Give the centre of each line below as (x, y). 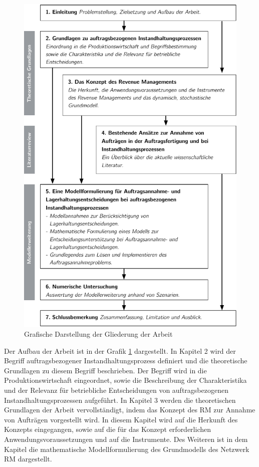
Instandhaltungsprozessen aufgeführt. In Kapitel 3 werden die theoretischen (120, 400)
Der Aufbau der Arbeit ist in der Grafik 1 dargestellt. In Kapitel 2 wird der (120, 351)
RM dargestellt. (28, 459)
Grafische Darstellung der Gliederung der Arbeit (98, 334)
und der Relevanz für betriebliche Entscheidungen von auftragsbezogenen (116, 390)
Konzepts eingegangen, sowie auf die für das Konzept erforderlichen (107, 429)
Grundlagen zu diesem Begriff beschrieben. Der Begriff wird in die (105, 370)
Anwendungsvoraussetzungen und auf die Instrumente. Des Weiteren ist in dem (126, 439)
